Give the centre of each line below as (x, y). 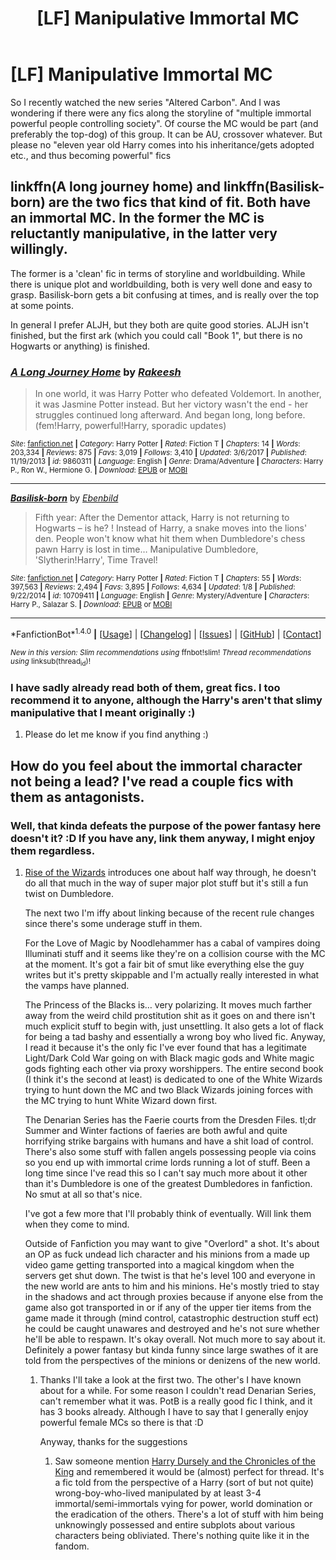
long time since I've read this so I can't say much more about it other (166, 1173)
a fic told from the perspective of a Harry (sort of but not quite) (184, 1483)
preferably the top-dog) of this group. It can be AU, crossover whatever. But (166, 134)
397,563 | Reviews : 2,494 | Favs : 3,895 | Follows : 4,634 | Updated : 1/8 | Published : (153, 587)
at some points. (42, 305)
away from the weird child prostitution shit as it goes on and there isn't (170, 1016)
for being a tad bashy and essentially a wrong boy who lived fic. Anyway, (175, 1037)
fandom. (72, 1546)
